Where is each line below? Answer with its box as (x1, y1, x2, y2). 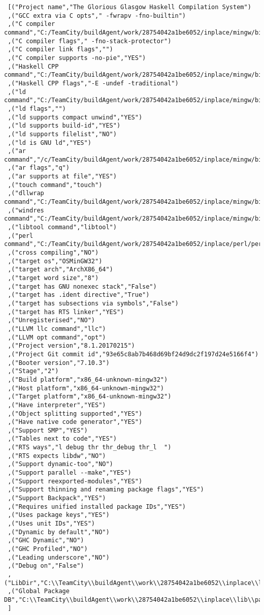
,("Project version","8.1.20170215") (8, 342, 135, 350)
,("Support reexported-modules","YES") (8, 477, 143, 485)
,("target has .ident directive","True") (8, 291, 150, 299)
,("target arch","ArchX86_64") (8, 266, 113, 273)
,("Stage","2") (8, 367, 59, 375)
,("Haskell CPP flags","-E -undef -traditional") (8, 79, 179, 87)
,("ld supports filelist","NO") (8, 130, 117, 138)
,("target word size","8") (8, 274, 99, 282)
